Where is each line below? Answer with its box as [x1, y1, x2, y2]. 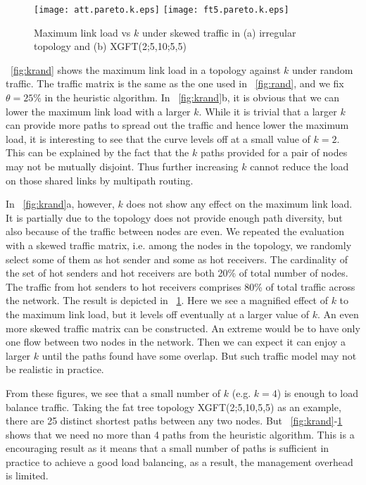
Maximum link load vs [34, 25, 131, 39]
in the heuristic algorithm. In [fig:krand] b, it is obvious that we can [44, 90, 340, 105]
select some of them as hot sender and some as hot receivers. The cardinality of [6, 251, 348, 266]
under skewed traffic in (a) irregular [141, 25, 296, 39]
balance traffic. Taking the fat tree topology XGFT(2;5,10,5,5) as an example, [6, 399, 341, 414]
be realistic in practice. [6, 362, 104, 377]
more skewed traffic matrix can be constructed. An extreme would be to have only [6, 320, 360, 335]
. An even [317, 306, 359, 321]
